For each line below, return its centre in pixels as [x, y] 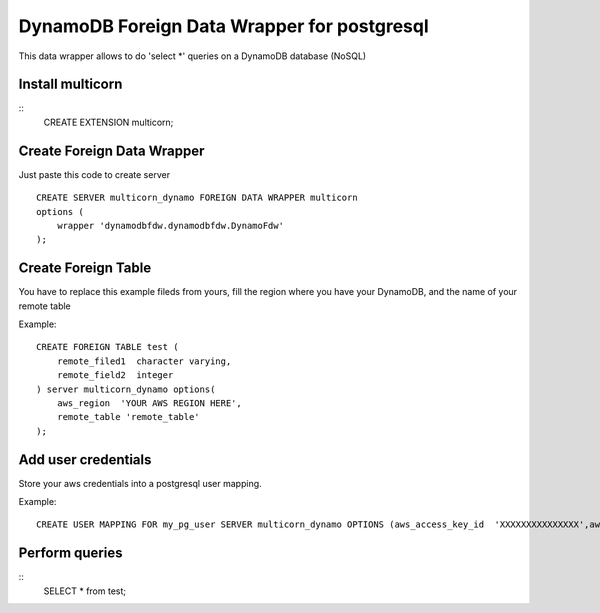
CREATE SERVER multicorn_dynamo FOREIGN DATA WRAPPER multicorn [197, 198]
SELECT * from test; [85, 591]
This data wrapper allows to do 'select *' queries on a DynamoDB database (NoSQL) [192, 56]
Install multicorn [70, 84]
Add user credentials [85, 459]
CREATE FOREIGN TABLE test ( [107, 347]
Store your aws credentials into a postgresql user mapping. [140, 483]
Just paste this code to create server [94, 174]
